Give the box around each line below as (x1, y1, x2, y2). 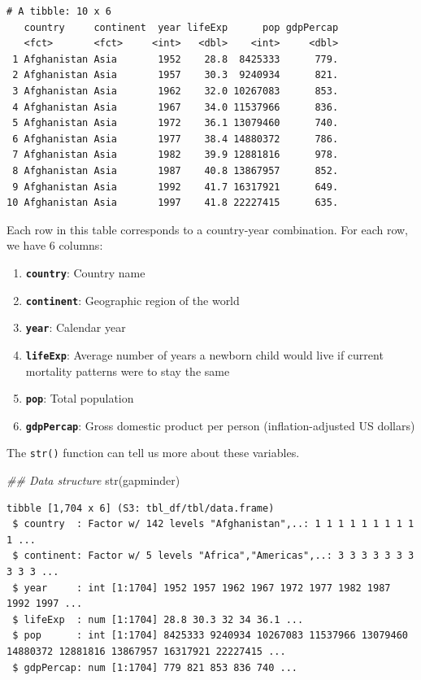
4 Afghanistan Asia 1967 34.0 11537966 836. (12, 101, 339, 113)
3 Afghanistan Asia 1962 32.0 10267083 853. (12, 85, 339, 97)
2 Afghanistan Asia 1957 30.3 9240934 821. (12, 69, 339, 81)
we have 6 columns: (7, 237, 103, 254)
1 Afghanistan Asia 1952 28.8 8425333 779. (12, 53, 339, 65)
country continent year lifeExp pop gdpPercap (24, 21, 339, 33)
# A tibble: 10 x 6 (7, 6, 111, 17)
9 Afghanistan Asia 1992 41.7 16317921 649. (12, 181, 339, 193)
